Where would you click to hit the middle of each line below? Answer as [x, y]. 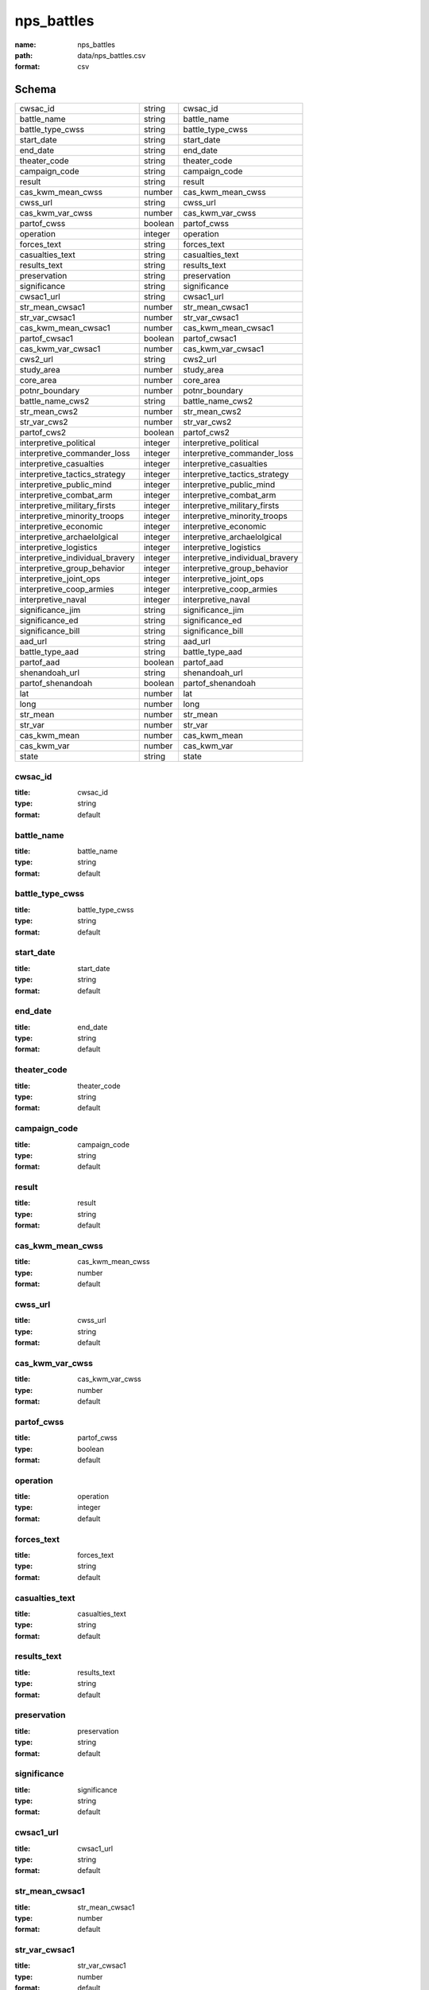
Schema [36, 90]
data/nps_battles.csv [112, 55]
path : [24, 55]
